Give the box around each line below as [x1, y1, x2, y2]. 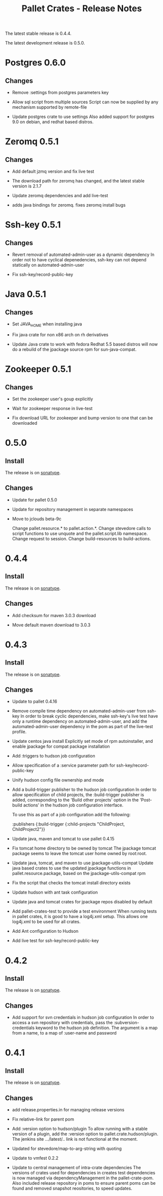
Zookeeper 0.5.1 [5, 364, 72, 375]
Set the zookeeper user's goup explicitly [12, 396, 93, 402]
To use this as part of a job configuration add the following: [12, 812, 131, 818]
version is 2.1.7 [12, 183, 42, 189]
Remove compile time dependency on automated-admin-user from [12, 708, 146, 714]
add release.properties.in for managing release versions [12, 1107, 125, 1113]
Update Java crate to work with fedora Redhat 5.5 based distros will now [12, 341, 158, 347]
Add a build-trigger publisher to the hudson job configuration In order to [12, 786, 157, 793]
